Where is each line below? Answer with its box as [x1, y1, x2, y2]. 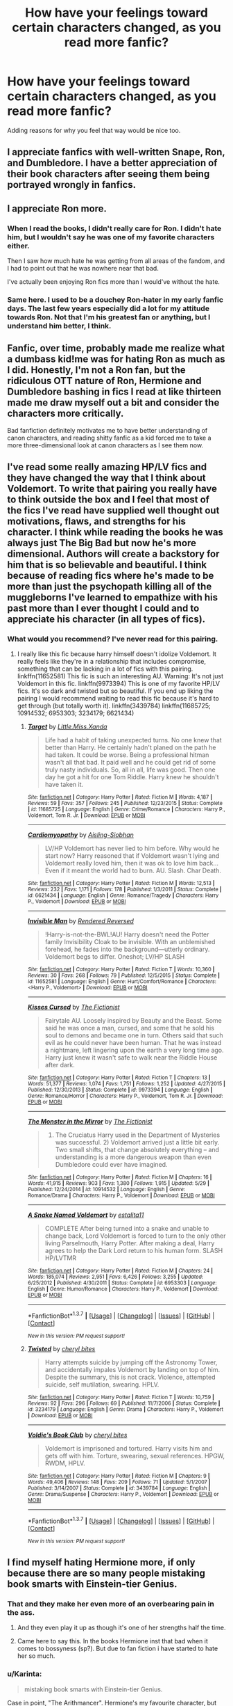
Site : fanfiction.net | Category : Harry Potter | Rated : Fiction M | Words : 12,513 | [27, 880, 215, 887]
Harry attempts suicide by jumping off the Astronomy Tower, [44, 1358, 218, 1366]
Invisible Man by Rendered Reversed [27, 917, 134, 925]
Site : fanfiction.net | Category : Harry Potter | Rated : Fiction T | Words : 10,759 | [27, 1394, 215, 1401]
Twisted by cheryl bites [27, 1345, 96, 1353]
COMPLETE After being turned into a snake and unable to [44, 1225, 209, 1233]
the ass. [7, 1608, 35, 1618]
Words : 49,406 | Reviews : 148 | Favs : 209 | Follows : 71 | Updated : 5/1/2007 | [27, 1478, 211, 1486]
